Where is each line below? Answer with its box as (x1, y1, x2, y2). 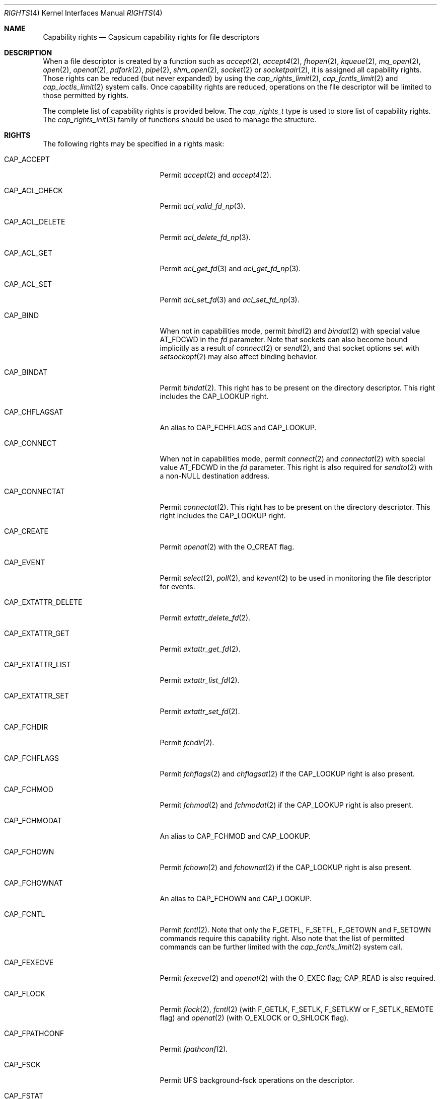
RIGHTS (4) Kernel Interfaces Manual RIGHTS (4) (4, 9, 163, 17)
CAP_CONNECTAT (4, 487, 65, 496)
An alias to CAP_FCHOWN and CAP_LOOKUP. (160, 894, 312, 903)
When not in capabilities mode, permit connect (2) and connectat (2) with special (160, 454, 425, 463)
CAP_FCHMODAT (4, 816, 62, 825)
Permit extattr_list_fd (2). (160, 676, 240, 684)
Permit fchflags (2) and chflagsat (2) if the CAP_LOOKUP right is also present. (160, 769, 415, 778)
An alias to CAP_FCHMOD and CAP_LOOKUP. (160, 832, 311, 840)
